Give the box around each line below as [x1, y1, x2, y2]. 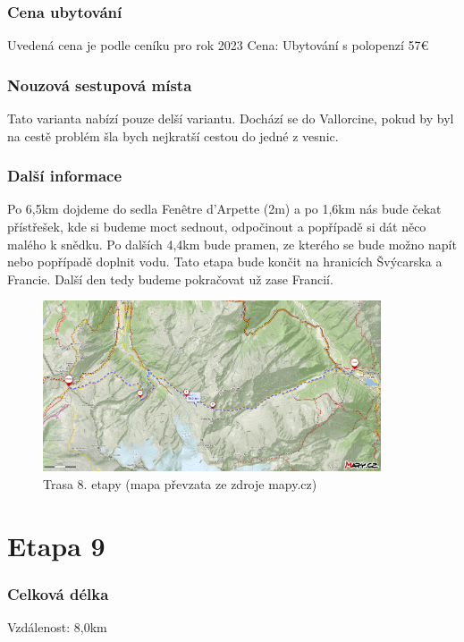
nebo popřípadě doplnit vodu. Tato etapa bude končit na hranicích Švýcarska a [7, 252, 443, 271]
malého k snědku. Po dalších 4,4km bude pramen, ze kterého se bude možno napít [7, 234, 457, 253]
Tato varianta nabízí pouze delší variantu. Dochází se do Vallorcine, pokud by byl [7, 109, 454, 128]
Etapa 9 [7, 527, 105, 563]
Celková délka [7, 582, 109, 604]
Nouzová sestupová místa [7, 73, 192, 96]
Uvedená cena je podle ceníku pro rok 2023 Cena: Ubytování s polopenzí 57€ [7, 36, 429, 55]
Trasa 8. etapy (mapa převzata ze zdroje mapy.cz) [43, 475, 317, 493]
